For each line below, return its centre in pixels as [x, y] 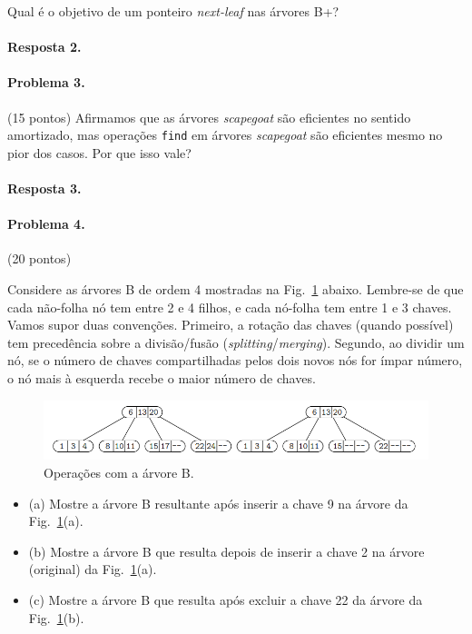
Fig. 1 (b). [56, 617]
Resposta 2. [44, 47]
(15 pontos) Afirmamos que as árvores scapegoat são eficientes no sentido [209, 117]
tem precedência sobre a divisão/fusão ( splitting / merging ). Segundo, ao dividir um [236, 342]
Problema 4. [46, 224]
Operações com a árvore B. [119, 473]
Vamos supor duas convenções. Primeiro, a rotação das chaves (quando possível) [231, 325]
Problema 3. [46, 82]
